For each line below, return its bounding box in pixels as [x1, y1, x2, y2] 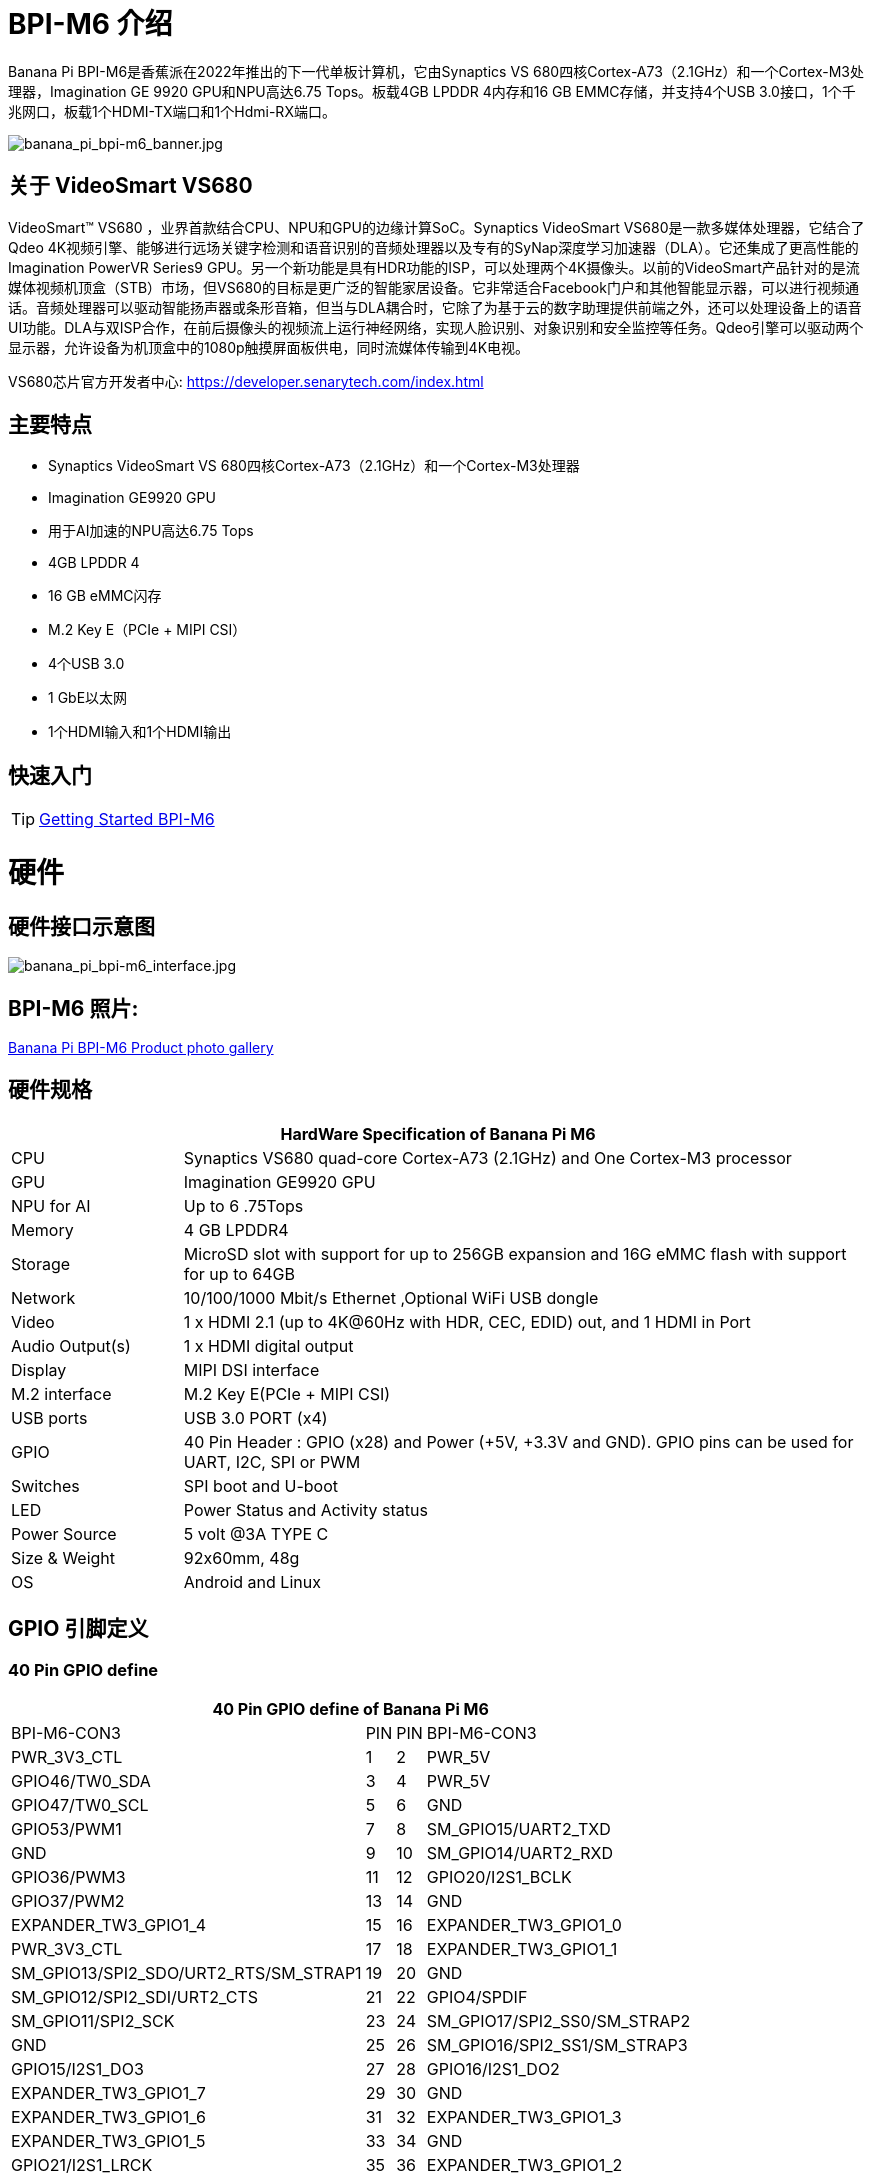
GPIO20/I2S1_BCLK [426, 1867, 572, 1888]
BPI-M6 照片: [8, 995, 139, 1021]
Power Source [11, 1523, 117, 1544]
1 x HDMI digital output [183, 1335, 354, 1356]
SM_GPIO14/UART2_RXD [426, 1843, 614, 1864]
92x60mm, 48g [183, 1547, 300, 1568]
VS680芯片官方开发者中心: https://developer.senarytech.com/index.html [8, 372, 484, 390]
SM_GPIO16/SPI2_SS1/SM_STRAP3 [426, 2035, 688, 2056]
